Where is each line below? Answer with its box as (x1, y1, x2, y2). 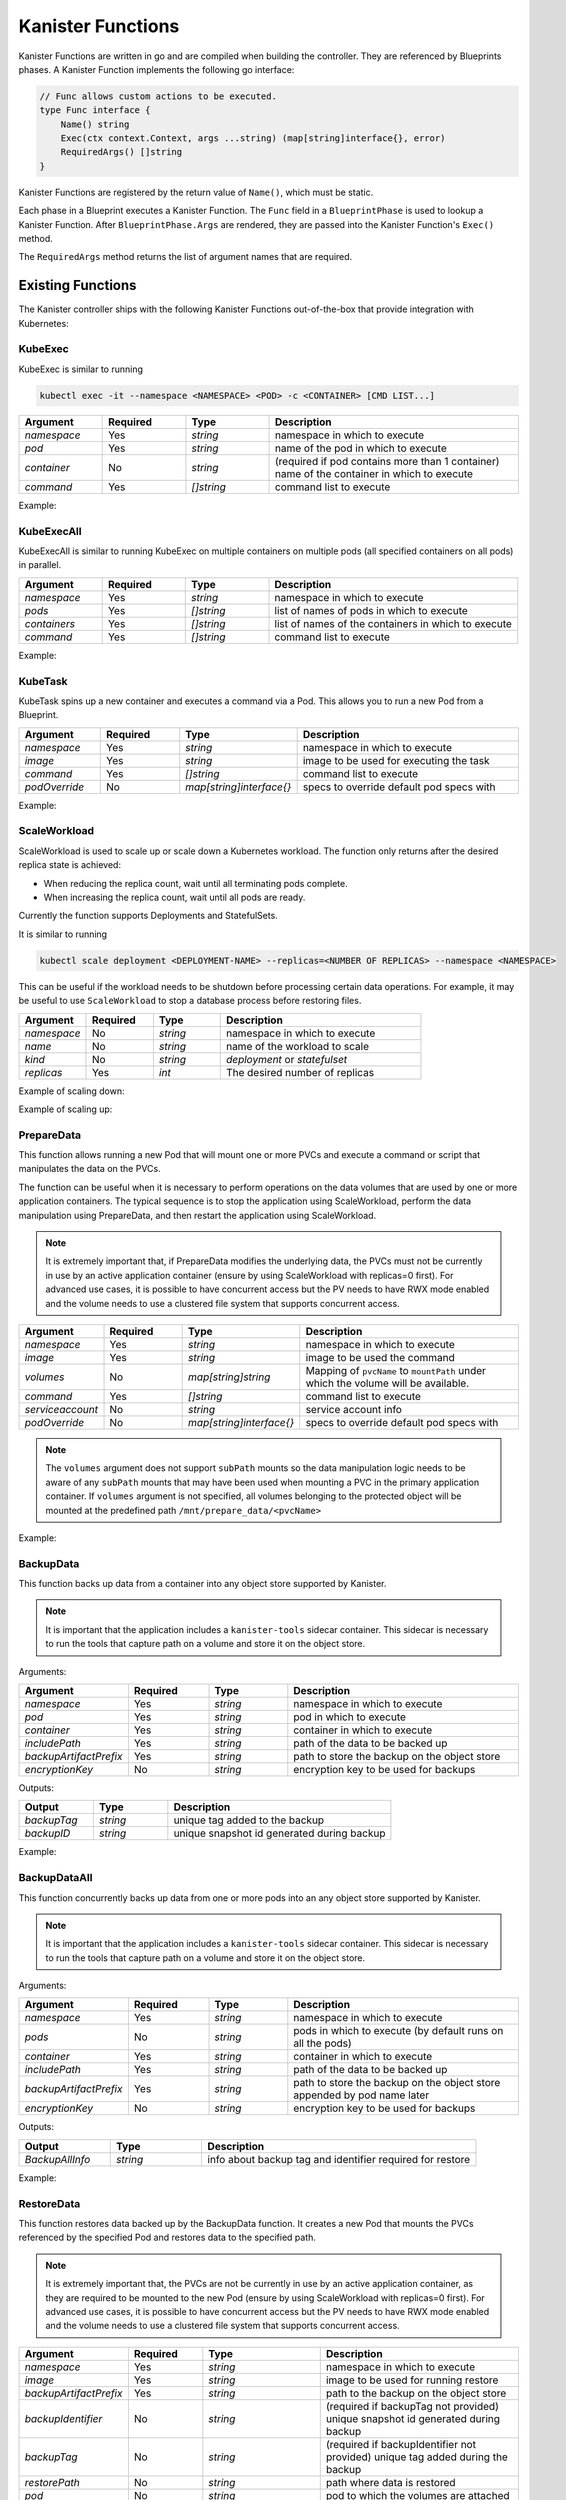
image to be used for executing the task (302, 753, 490, 767)
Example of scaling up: (18, 1103, 113, 1115)
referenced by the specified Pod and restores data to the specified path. (18, 2231, 317, 2244)
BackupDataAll (18, 1871, 93, 1885)
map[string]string (188, 1370, 271, 1384)
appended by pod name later (293, 2088, 430, 2102)
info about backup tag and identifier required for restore (207, 2152, 471, 2166)
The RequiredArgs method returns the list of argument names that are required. (18, 251, 353, 263)
